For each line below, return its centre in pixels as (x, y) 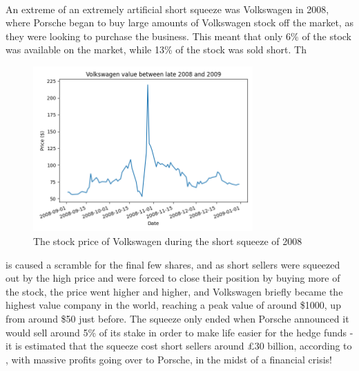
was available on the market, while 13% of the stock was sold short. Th (156, 49)
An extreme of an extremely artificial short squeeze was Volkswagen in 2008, (167, 9)
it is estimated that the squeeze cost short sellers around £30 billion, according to (179, 346)
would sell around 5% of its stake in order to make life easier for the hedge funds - (179, 332)
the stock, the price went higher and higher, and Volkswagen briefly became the (174, 291)
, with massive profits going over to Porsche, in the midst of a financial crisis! (169, 359)
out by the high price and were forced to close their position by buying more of (173, 278)
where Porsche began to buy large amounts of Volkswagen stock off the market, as (179, 22)
